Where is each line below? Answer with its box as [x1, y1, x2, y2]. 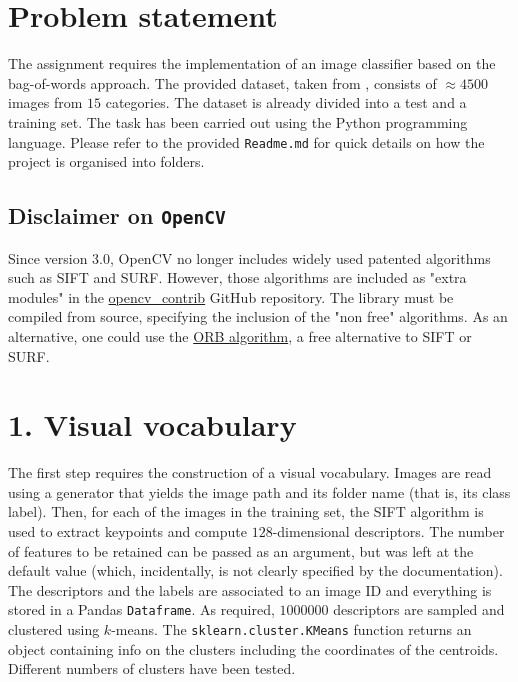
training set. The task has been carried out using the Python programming [8, 111, 468, 132]
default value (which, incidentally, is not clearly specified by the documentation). [8, 560, 503, 581]
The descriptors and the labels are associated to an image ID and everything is [8, 579, 492, 600]
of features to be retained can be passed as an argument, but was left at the [8, 540, 474, 561]
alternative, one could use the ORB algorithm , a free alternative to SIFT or [8, 325, 472, 346]
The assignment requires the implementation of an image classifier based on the [8, 53, 496, 74]
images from [8, 92, 83, 113]
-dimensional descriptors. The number [272, 521, 505, 541]
